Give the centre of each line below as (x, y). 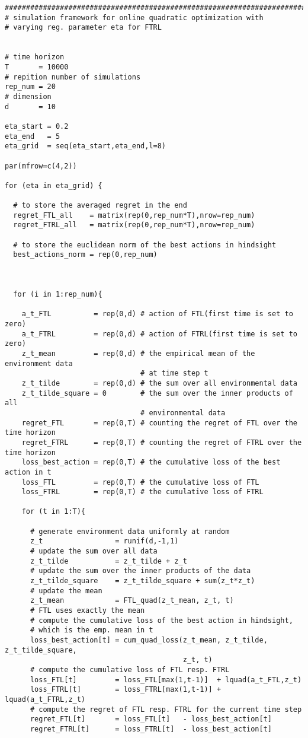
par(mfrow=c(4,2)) (41, 166)
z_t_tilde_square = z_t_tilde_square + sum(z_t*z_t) (142, 581)
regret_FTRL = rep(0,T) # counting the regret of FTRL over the (162, 442)
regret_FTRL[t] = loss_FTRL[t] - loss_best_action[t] (151, 729)
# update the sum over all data (94, 551)
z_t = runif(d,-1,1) (104, 541)
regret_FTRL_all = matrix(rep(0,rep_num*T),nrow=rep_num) (134, 225)
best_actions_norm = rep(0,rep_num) (85, 255)
